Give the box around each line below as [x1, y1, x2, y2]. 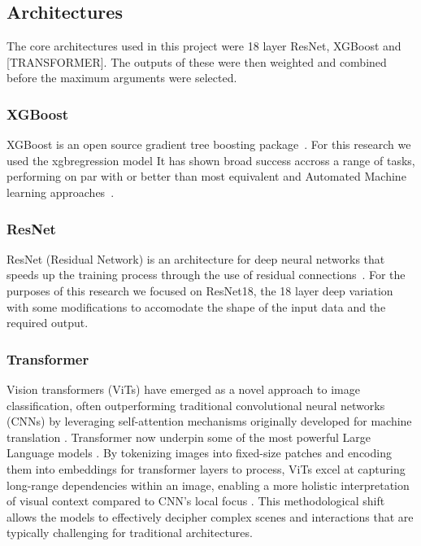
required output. [7, 314, 89, 331]
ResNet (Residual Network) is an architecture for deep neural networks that [7, 250, 385, 267]
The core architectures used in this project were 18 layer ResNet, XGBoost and [7, 37, 401, 55]
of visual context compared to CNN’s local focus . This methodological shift [7, 492, 385, 509]
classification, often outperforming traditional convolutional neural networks [7, 396, 385, 413]
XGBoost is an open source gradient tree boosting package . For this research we [7, 136, 411, 153]
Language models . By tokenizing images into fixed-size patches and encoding [7, 444, 392, 461]
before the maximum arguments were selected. [7, 69, 237, 86]
